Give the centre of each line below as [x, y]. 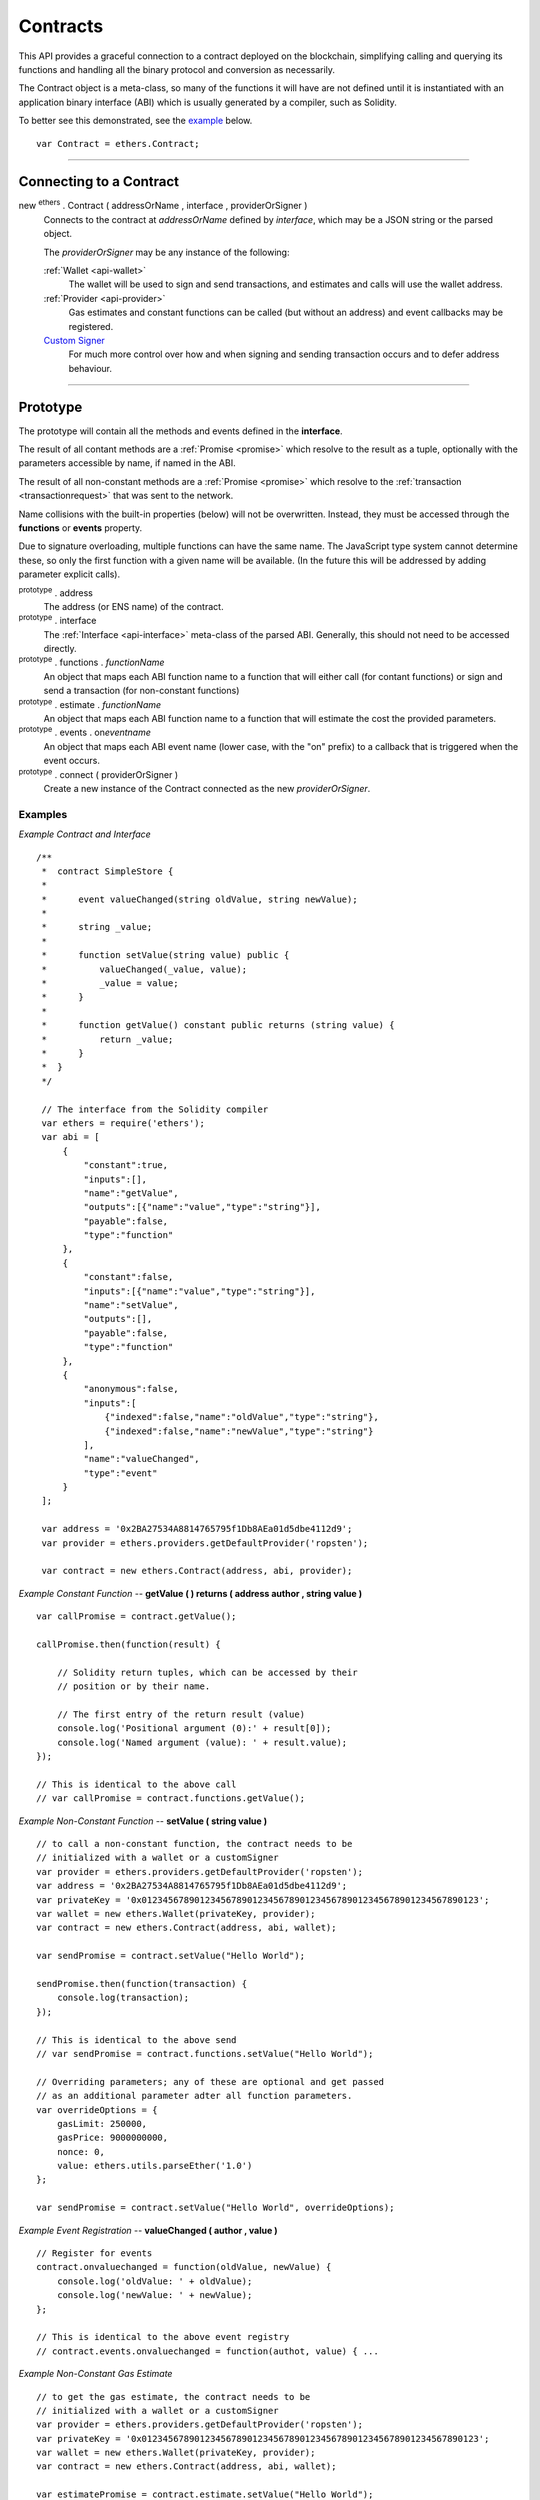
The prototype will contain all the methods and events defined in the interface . [181, 431]
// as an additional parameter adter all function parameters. [194, 2096]
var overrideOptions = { [97, 2109]
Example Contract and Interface [85, 834]
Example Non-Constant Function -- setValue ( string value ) [143, 1821]
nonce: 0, [80, 2151]
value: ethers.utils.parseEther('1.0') [154, 2166]
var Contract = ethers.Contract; [118, 143]
